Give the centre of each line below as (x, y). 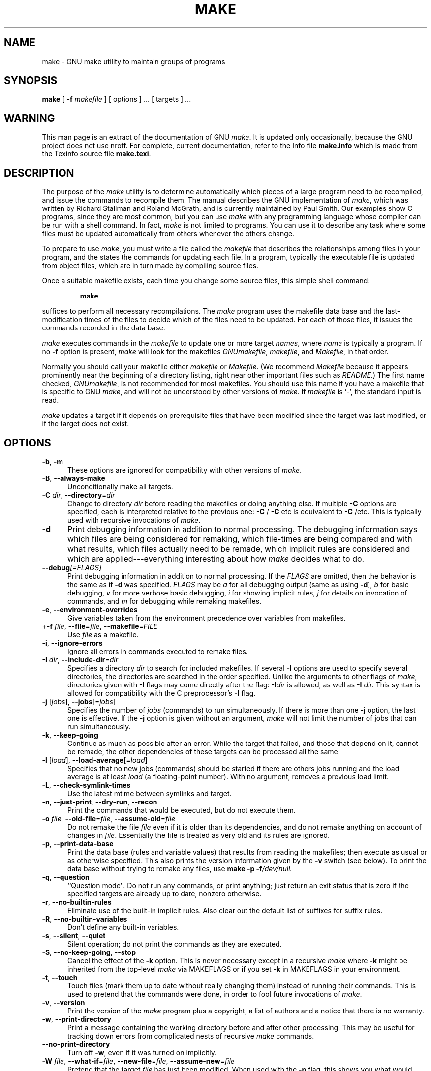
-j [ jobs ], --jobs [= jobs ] (79, 701)
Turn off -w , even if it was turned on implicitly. (142, 1052)
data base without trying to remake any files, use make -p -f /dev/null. (180, 868)
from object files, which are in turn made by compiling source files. (150, 266)
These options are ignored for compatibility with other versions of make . (185, 470)
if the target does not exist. (86, 424)
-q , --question (66, 877)
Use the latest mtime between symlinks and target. (150, 793)
